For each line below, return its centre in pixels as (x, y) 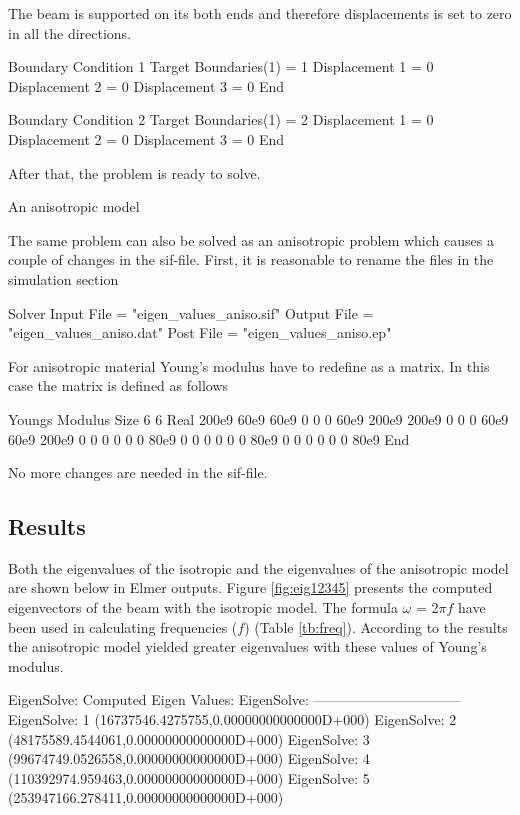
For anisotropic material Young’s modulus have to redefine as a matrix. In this (249, 365)
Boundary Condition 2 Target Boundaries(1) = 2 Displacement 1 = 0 (221, 119)
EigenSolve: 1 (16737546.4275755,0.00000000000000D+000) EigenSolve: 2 (232, 719)
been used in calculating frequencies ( (123, 626)
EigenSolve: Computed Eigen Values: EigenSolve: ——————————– (234, 699)
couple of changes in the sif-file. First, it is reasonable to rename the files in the (251, 259)
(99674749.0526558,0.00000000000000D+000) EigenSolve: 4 (189, 758)
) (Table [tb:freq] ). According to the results (376, 626)
